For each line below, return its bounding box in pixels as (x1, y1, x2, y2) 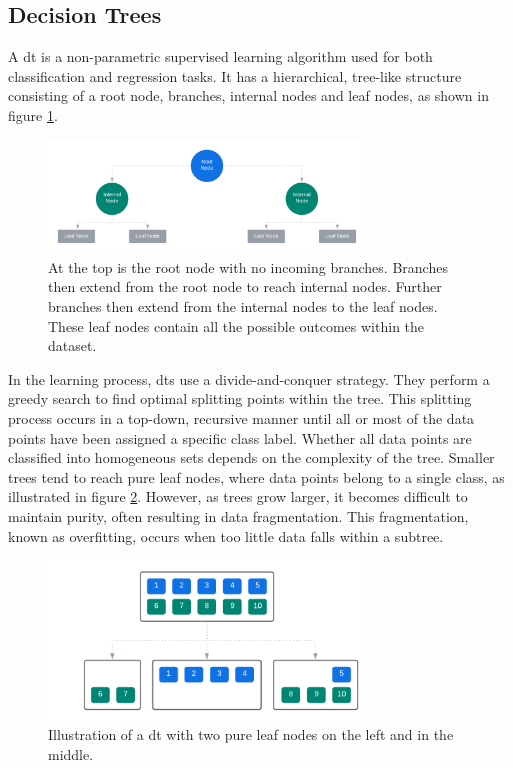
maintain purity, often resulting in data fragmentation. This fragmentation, (8, 505, 469, 526)
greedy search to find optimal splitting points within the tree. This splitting (8, 388, 472, 409)
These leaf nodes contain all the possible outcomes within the (48, 315, 425, 336)
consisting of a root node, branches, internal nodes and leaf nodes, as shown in (8, 85, 489, 106)
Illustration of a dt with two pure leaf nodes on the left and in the (48, 724, 454, 745)
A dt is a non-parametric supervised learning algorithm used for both (8, 46, 433, 67)
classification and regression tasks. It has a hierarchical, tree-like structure (8, 65, 462, 86)
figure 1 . (8, 104, 58, 125)
